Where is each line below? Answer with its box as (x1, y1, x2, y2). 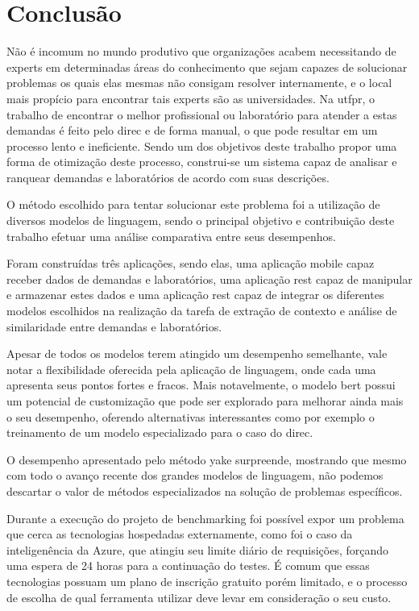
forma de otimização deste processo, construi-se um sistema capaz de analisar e (6, 153, 397, 170)
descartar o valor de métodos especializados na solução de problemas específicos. (6, 482, 403, 499)
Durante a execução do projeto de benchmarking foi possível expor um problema (6, 509, 404, 526)
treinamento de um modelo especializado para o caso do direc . (6, 424, 313, 441)
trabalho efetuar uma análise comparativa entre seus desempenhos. (6, 227, 336, 244)
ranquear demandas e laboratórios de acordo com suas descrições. (6, 168, 330, 185)
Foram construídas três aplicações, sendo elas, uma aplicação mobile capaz (6, 255, 375, 272)
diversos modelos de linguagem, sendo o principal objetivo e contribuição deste (6, 212, 395, 229)
